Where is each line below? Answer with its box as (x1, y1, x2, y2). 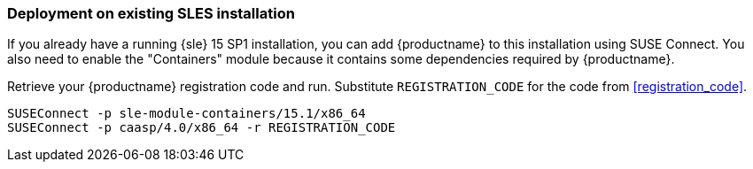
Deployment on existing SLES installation (7, 4, 295, 22)
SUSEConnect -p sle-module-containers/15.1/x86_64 (7, 106, 366, 121)
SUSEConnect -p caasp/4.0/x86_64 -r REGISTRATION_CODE (7, 120, 396, 135)
